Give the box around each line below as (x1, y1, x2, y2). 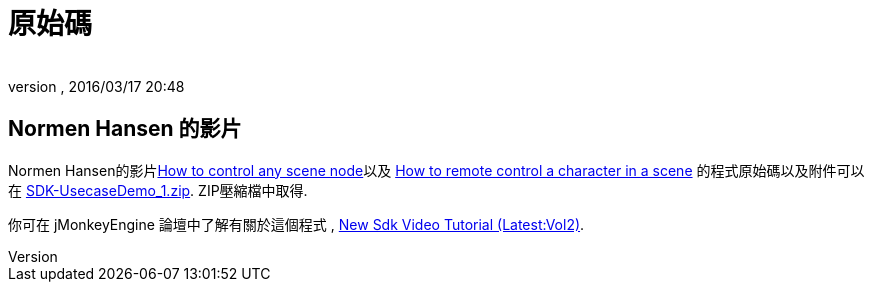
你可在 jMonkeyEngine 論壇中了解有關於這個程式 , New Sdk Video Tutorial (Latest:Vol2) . (8, 215, 585, 233)
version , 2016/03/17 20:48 (8, 77, 185, 95)
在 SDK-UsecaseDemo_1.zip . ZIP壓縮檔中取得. (8, 181, 308, 199)
